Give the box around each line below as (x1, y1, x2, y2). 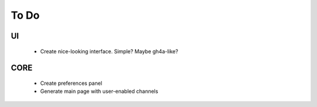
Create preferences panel (40, 80, 103, 87)
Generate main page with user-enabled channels (40, 88, 158, 95)
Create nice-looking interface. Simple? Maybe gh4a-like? (40, 47, 178, 55)
